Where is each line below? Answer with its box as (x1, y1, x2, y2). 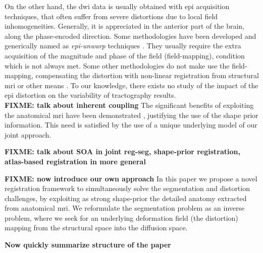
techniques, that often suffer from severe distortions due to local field (5, 11, 218, 21)
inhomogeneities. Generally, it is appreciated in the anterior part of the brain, (5, 21, 244, 31)
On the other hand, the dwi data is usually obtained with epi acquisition (5, 1, 230, 11)
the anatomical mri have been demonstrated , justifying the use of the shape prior (5, 109, 258, 120)
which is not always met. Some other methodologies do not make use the (5, 60, 230, 71)
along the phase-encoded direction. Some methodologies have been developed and (5, 30, 256, 41)
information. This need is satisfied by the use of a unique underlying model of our (5, 119, 257, 130)
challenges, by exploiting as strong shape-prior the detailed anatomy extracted (5, 193, 247, 203)
